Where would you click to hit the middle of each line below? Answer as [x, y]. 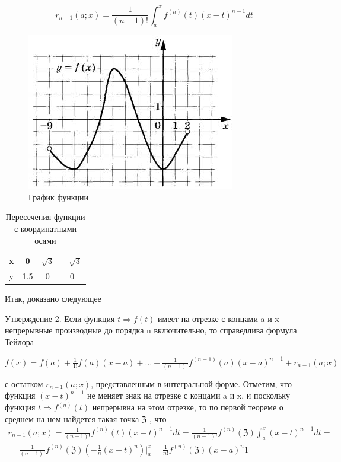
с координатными [45, 229]
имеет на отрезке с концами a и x [219, 318]
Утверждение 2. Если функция [60, 318]
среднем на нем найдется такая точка [72, 418]
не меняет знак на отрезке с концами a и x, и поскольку [189, 395]
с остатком [24, 383]
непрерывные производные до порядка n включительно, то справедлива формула [151, 330]
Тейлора [19, 341]
